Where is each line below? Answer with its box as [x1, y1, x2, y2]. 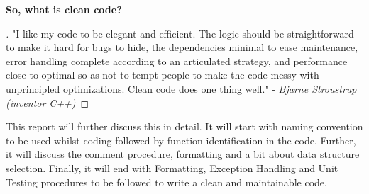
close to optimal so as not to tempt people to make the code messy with [6, 67, 319, 82]
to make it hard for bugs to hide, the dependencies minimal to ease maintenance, [6, 40, 358, 55]
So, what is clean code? [6, 2, 122, 16]
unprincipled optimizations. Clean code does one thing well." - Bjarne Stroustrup [6, 81, 357, 96]
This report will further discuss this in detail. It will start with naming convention [6, 119, 363, 134]
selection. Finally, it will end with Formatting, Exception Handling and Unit [6, 160, 338, 175]
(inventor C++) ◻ [6, 95, 89, 110]
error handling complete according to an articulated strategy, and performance [6, 53, 348, 68]
